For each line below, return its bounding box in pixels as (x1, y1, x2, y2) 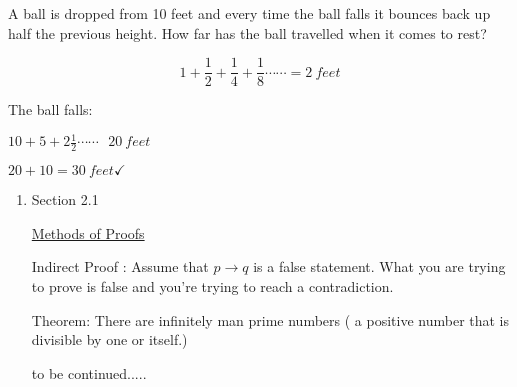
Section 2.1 (31, 189, 99, 210)
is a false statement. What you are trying (253, 256, 506, 277)
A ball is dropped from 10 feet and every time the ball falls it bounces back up (8, 3, 491, 23)
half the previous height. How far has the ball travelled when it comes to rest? (8, 22, 487, 43)
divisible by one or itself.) (31, 329, 188, 350)
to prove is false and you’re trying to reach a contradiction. (31, 275, 394, 296)
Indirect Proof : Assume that (31, 256, 209, 277)
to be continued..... (31, 362, 147, 383)
